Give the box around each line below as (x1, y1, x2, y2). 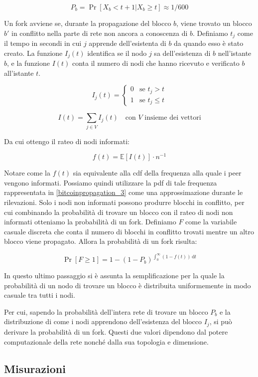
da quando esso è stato (174, 38, 244, 48)
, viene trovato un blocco (176, 18, 252, 28)
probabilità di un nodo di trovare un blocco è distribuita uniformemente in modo (4, 280, 251, 290)
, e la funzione (7, 58, 50, 68)
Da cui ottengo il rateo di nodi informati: (4, 136, 129, 146)
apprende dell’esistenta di (89, 38, 166, 48)
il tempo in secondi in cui (4, 38, 82, 48)
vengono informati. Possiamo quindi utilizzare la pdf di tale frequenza (4, 177, 217, 188)
